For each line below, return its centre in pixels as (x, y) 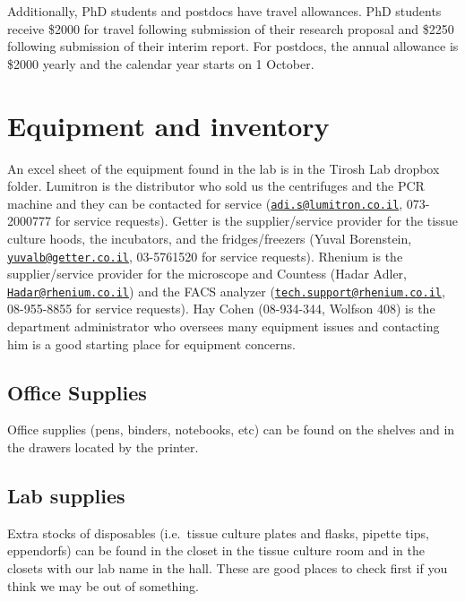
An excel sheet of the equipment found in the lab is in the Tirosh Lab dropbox (224, 168)
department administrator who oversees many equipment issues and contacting (224, 326)
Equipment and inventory (168, 125)
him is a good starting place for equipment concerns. (151, 343)
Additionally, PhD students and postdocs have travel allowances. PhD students (224, 11)
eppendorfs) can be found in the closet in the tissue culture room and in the (216, 550)
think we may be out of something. (103, 585)
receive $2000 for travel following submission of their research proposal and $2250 (231, 28)
